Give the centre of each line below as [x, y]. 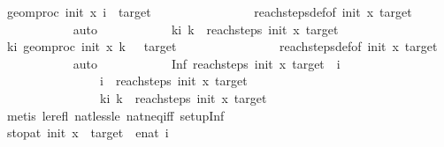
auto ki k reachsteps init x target [206, 29]
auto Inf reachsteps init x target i [207, 63]
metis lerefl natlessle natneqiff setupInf [115, 115]
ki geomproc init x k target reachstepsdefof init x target [222, 46]
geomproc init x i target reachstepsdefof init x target [209, 11]
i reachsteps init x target [173, 81]
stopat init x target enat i [88, 132]
